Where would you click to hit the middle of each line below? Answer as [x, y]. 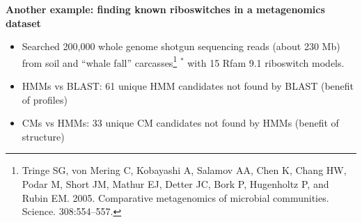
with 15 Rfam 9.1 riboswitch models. [266, 62]
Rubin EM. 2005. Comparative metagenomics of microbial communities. [175, 197]
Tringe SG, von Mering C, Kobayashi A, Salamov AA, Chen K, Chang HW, [184, 170]
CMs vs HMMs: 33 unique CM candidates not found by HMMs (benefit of [180, 123]
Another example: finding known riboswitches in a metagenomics [165, 9]
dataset [23, 23]
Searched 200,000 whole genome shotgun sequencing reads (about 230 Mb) [181, 46]
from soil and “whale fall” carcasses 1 [100, 61]
